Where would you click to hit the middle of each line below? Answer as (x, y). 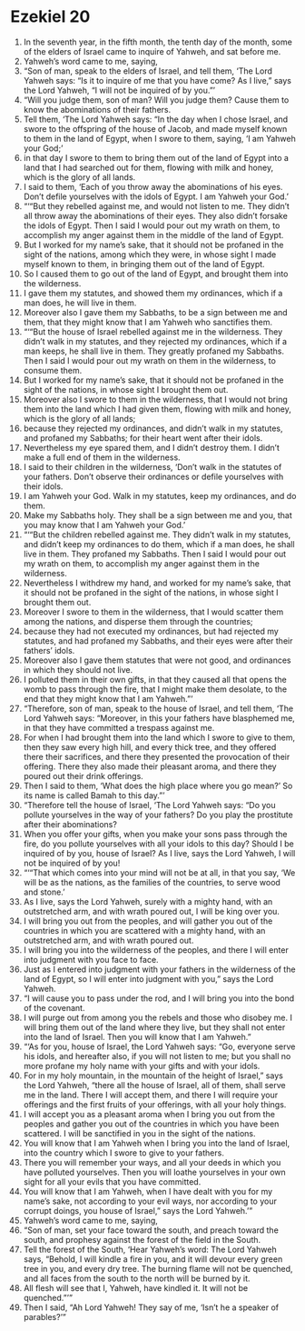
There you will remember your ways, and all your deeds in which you (152, 1162)
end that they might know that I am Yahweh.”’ (108, 698)
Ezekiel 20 (50, 17)
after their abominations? (70, 824)
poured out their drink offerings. (83, 776)
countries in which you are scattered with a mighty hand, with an (144, 930)
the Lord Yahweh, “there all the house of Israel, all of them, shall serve (154, 1085)
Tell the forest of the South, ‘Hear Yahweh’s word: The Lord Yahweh (150, 1249)
